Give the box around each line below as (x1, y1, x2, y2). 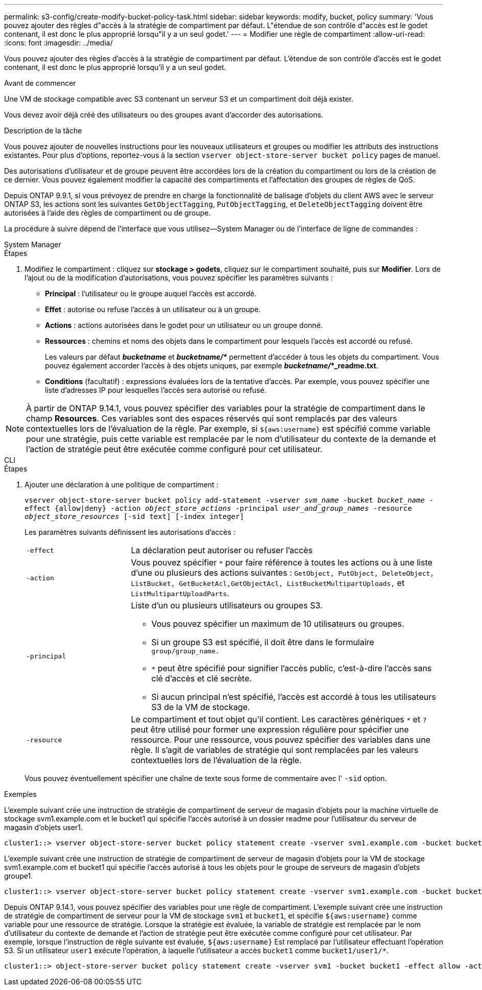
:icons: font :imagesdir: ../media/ (4, 38, 113, 47)
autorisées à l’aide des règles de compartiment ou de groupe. (4, 208, 211, 217)
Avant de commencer (4, 79, 76, 87)
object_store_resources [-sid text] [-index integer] (25, 512, 244, 521)
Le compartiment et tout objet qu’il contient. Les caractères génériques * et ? (131, 714, 427, 724)
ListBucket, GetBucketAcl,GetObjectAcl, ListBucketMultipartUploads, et (131, 578, 405, 588)
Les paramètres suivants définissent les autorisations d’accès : (25, 528, 235, 536)
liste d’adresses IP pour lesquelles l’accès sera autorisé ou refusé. (45, 386, 267, 394)
